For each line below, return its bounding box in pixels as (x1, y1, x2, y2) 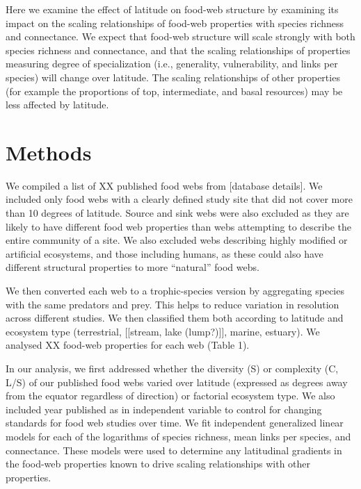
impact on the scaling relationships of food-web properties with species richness (6, 15, 344, 30)
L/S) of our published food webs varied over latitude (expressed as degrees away (6, 374, 348, 389)
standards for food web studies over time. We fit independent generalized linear (6, 415, 344, 430)
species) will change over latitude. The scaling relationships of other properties (6, 69, 340, 84)
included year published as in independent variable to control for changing (6, 401, 322, 416)
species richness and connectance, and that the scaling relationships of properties (6, 42, 351, 57)
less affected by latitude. (6, 97, 109, 112)
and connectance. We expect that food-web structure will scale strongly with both (6, 29, 355, 44)
